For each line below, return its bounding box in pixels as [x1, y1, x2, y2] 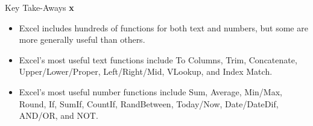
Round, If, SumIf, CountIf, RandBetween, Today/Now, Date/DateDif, [19, 97, 279, 110]
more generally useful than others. [19, 33, 145, 46]
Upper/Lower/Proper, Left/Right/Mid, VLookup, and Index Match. [19, 65, 273, 78]
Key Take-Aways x [5, 1, 74, 13]
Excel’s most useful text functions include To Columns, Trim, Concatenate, [19, 53, 297, 66]
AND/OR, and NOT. [19, 109, 98, 122]
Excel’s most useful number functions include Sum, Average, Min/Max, [19, 85, 282, 98]
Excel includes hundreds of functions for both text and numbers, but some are [19, 21, 308, 34]
